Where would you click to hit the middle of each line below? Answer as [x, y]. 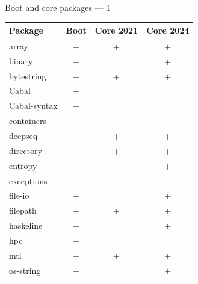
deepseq [23, 135]
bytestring [28, 76]
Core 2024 [168, 30]
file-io [19, 195]
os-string [25, 270]
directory [26, 150]
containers [28, 121]
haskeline [26, 225]
